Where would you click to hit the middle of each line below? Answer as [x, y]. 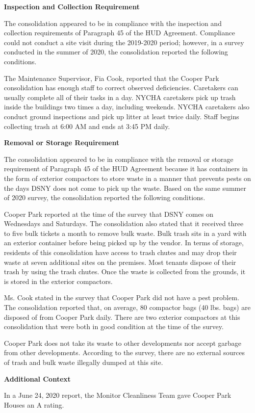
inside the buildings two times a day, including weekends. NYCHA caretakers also [127, 107]
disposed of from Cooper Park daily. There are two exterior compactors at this [122, 317]
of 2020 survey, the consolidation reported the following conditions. [105, 197]
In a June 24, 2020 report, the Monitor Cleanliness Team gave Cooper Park [118, 395]
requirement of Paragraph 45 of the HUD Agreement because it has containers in [126, 168]
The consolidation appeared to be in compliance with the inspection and [113, 23]
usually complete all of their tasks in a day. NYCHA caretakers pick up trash [120, 97]
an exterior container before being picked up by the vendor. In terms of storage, [124, 243]
